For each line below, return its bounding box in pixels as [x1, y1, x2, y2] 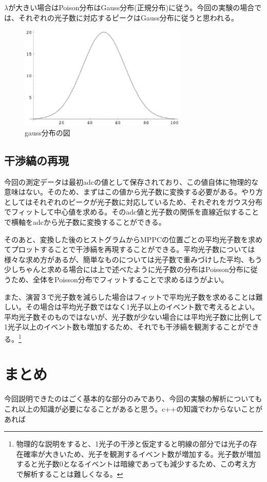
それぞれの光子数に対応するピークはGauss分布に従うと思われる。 [18, 12, 239, 23]
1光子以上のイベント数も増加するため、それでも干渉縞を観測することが [4, 321, 245, 332]
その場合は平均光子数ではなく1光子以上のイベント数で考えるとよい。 [25, 301, 259, 312]
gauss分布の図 [25, 127, 70, 138]
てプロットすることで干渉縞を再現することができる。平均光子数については [4, 244, 255, 255]
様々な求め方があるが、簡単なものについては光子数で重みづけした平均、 [4, 254, 249, 264]
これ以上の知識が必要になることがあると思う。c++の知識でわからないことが [4, 403, 263, 414]
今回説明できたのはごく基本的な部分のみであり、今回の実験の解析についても [4, 393, 262, 404]
